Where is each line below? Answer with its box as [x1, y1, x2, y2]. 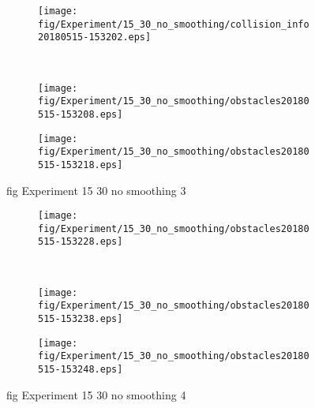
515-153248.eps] [38, 363, 123, 375]
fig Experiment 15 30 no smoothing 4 [6, 386, 186, 402]
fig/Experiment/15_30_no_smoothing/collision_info [38, 18, 309, 30]
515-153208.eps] [38, 108, 123, 120]
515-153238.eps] [38, 313, 123, 324]
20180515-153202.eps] [38, 32, 152, 43]
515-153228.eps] [38, 236, 123, 248]
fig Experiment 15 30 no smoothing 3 [6, 182, 186, 198]
